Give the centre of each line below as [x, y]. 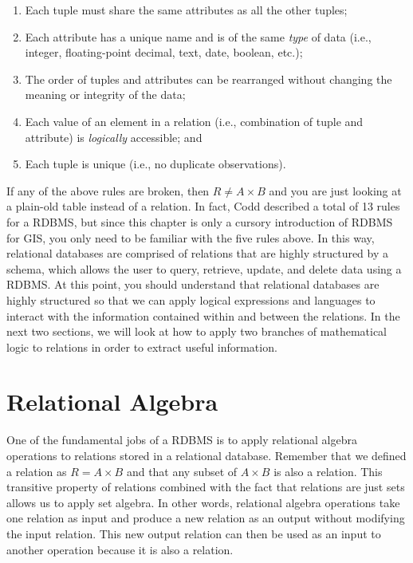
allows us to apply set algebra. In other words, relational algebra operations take [203, 502]
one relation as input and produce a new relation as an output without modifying [206, 518]
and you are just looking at [335, 190]
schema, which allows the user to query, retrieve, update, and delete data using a [204, 268]
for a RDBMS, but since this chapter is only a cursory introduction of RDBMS [200, 221]
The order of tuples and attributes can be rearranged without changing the [208, 79]
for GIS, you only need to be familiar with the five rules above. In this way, [191, 237]
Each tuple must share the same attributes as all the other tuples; [186, 10]
